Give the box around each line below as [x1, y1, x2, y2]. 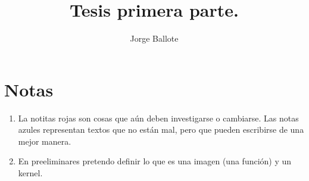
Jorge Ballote [130, 32, 179, 45]
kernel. [18, 167, 43, 179]
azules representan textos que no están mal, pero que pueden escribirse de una [18, 123, 304, 136]
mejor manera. [18, 135, 71, 147]
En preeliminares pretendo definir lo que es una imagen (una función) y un [18, 155, 292, 167]
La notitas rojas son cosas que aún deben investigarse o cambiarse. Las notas [18, 111, 299, 124]
